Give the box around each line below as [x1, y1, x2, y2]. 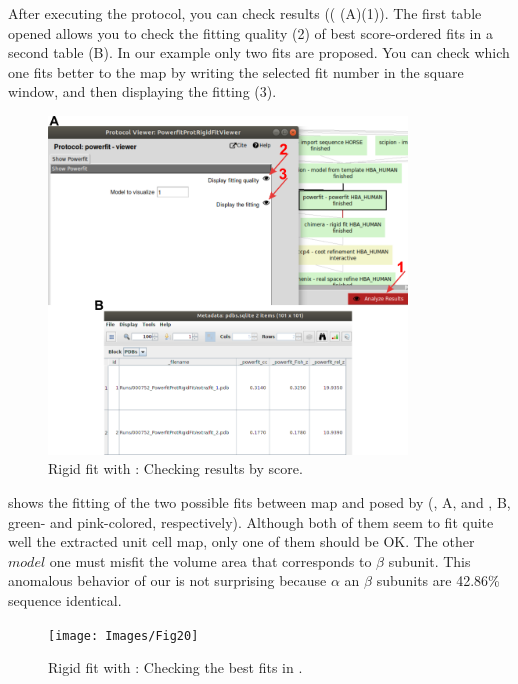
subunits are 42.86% [376, 570, 500, 591]
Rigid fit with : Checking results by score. [48, 458, 303, 479]
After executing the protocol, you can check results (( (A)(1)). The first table [8, 3, 482, 23]
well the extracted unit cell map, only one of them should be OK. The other [8, 531, 475, 552]
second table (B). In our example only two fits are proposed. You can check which [8, 42, 510, 63]
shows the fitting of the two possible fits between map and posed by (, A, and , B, [8, 491, 511, 512]
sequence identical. [8, 589, 122, 610]
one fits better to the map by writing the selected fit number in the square [8, 61, 464, 82]
